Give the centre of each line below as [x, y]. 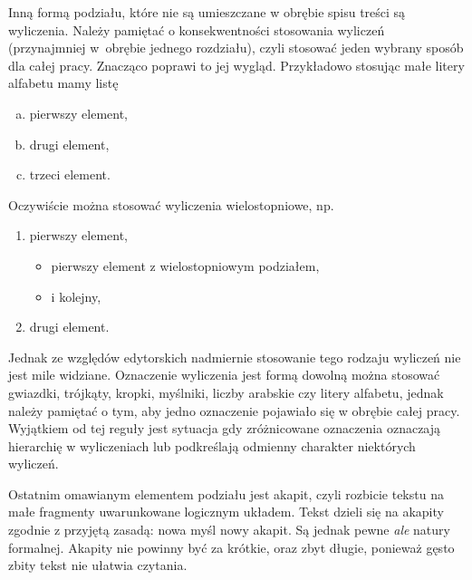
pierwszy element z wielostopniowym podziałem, [185, 265]
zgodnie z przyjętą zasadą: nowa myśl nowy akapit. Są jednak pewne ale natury [229, 530]
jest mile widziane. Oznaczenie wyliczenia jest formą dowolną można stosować [224, 375]
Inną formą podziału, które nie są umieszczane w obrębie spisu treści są [207, 12]
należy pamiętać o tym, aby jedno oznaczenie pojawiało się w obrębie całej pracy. [234, 410]
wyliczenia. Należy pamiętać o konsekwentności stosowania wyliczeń [197, 29]
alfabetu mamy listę [63, 83]
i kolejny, [76, 296]
